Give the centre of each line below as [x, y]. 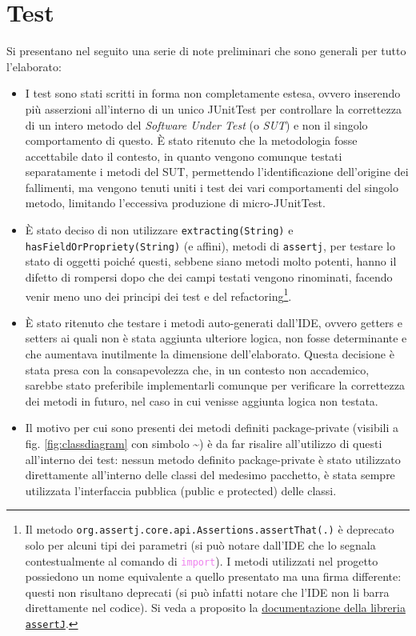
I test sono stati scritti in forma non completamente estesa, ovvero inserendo [213, 93]
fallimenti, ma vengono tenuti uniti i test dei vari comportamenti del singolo [212, 187]
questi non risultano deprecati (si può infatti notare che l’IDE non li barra [207, 592]
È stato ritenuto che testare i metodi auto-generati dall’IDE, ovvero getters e [214, 322]
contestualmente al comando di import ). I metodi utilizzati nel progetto [202, 560]
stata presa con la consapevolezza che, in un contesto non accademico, [197, 369]
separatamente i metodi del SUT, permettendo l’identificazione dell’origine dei [217, 172]
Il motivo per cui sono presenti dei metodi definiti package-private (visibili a [212, 428]
